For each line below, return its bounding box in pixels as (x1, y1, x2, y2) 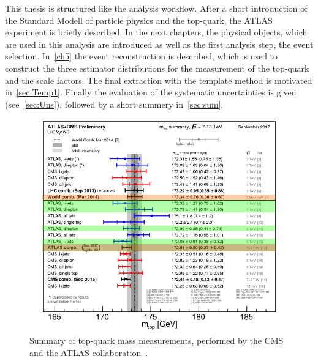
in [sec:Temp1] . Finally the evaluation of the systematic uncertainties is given (5, 86, 297, 99)
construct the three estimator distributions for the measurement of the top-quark (5, 61, 309, 74)
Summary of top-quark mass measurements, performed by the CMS (29, 334, 284, 347)
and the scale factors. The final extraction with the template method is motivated (5, 73, 312, 86)
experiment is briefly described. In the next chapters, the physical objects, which (5, 26, 308, 39)
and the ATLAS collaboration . (29, 346, 148, 359)
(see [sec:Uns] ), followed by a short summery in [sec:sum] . (5, 97, 224, 110)
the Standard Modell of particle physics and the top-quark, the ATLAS (5, 13, 273, 26)
